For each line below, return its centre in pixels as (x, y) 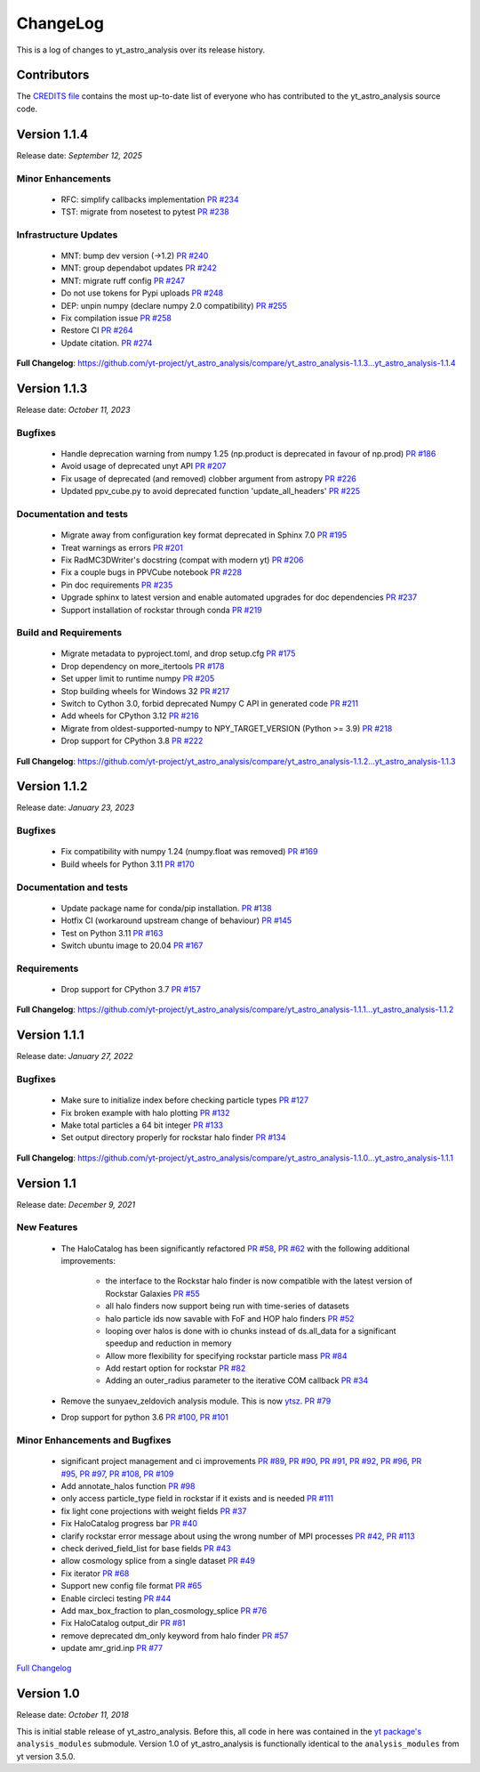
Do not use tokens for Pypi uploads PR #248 (142, 293)
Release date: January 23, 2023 (76, 808)
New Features (47, 1227)
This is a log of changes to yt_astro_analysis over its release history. (141, 50)
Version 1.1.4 (52, 134)
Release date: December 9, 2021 (76, 1204)
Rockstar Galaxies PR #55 (152, 1293)
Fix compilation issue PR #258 (116, 318)
